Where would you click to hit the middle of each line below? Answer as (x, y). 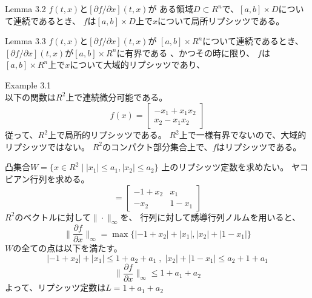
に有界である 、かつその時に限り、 (186, 52)
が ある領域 (171, 8)
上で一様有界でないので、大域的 (243, 135)
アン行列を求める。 (51, 178)
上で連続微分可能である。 (117, 97)
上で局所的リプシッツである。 (107, 135)
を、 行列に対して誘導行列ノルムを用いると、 (210, 217)
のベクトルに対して (53, 217)
